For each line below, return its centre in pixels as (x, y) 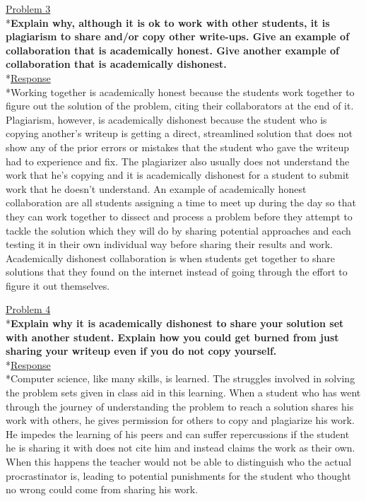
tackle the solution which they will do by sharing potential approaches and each (178, 230)
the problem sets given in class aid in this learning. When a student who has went (183, 393)
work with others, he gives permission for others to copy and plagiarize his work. (180, 420)
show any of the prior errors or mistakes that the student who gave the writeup (177, 147)
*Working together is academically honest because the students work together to (180, 92)
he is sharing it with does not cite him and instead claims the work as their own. (181, 448)
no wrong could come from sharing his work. (102, 489)
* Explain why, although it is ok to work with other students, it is (168, 22)
